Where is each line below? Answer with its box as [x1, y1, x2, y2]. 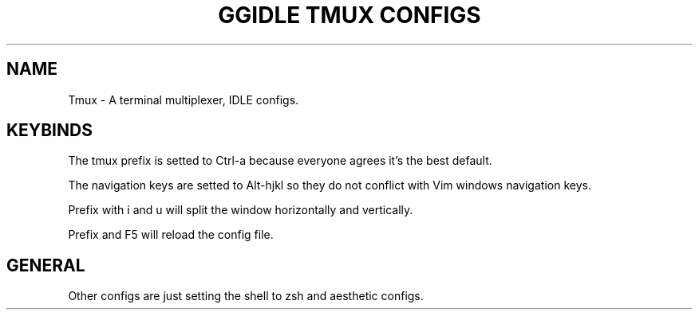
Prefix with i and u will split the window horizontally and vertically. [68, 203, 413, 217]
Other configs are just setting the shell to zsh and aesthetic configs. [68, 289, 424, 303]
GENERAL [6, 255, 85, 275]
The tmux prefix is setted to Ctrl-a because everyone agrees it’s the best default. [68, 154, 492, 168]
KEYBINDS [6, 120, 93, 141]
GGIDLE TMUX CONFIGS [218, 2, 481, 29]
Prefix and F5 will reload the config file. [68, 228, 274, 242]
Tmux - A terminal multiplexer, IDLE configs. [68, 92, 299, 107]
